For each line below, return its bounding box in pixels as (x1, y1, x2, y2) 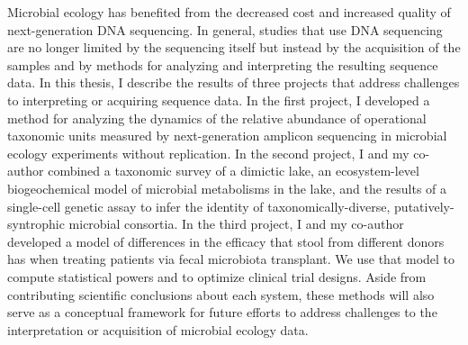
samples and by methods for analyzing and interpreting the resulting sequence (7, 55, 438, 74)
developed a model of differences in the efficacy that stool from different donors (7, 232, 445, 250)
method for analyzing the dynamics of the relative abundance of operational (7, 108, 427, 127)
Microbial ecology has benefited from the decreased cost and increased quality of (7, 3, 451, 21)
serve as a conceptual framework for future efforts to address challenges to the (7, 303, 437, 322)
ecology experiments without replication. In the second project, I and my (7, 143, 409, 162)
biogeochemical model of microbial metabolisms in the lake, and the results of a (7, 178, 447, 197)
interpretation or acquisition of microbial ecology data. (7, 320, 309, 339)
